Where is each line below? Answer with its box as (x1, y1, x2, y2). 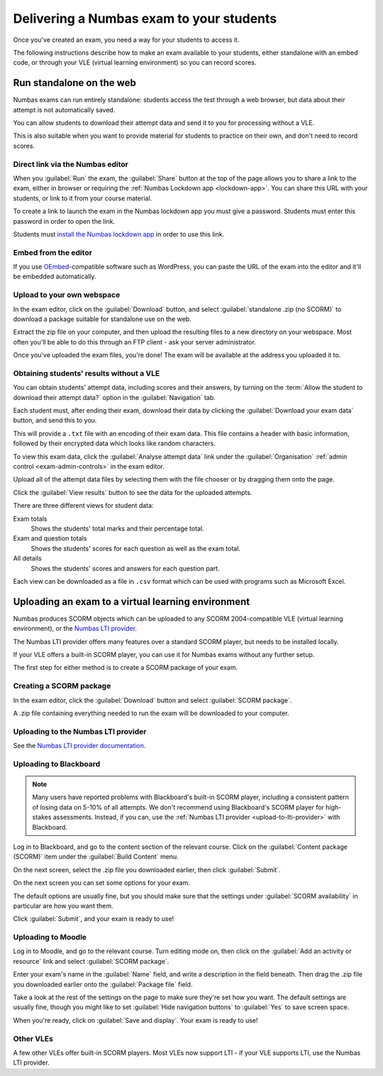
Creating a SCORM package (13, 681, 111, 691)
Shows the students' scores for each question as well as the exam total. (30, 544, 241, 553)
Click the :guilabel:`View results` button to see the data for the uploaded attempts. (13, 488, 252, 496)
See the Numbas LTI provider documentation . (13, 741, 146, 750)
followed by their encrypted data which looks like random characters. (13, 439, 216, 447)
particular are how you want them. (13, 901, 113, 910)
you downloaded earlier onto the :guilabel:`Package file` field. (13, 980, 193, 989)
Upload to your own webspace (13, 290, 121, 300)
